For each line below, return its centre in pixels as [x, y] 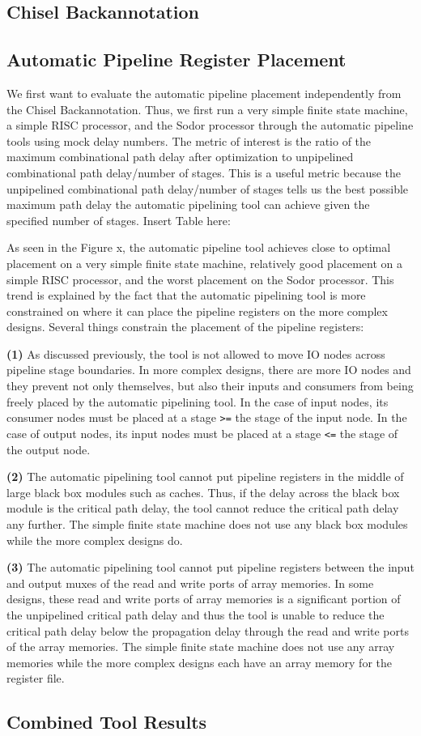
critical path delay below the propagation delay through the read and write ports [208, 630]
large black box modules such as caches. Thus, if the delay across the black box [203, 492]
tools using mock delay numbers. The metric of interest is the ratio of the [189, 140]
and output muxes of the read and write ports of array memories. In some [190, 583]
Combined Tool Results [107, 722]
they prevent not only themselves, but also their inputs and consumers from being [210, 386]
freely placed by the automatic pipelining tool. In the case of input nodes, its [198, 401]
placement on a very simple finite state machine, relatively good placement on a [205, 263]
